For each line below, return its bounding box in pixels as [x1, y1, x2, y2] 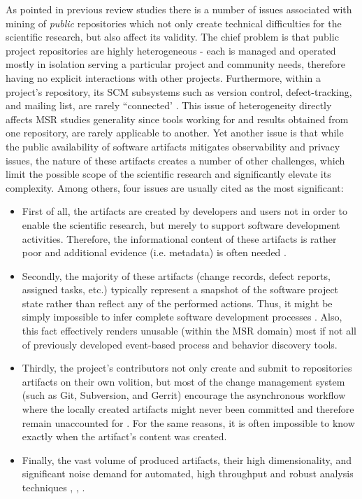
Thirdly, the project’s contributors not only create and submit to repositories [22, 360, 352, 375]
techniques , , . [22, 480, 85, 494]
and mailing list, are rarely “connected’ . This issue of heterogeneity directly [6, 98, 332, 113]
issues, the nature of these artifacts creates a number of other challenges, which [6, 153, 345, 167]
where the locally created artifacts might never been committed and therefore [22, 402, 354, 416]
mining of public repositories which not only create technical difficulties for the [6, 15, 342, 30]
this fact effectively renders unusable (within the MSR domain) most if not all [22, 323, 356, 338]
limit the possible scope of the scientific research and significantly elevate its [6, 167, 331, 181]
